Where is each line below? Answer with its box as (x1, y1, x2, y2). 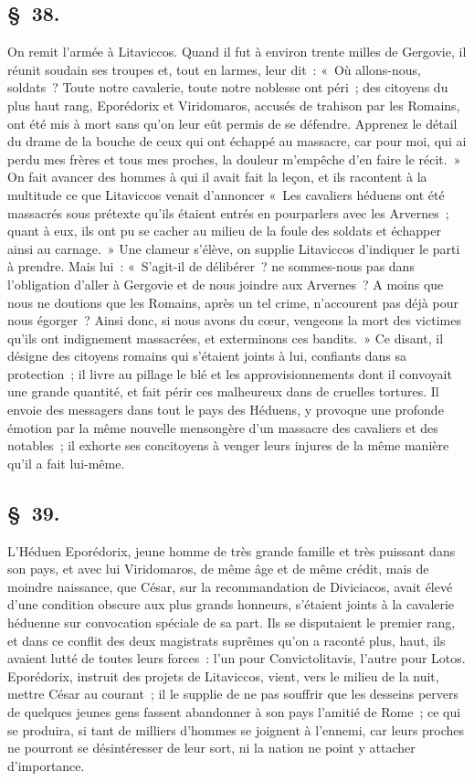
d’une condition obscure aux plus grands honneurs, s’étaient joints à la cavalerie (7, 595, 455, 614)
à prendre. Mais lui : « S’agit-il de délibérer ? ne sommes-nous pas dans (7, 257, 415, 276)
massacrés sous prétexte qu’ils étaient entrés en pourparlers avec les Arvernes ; (7, 203, 449, 222)
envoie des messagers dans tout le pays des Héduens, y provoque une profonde (7, 400, 444, 419)
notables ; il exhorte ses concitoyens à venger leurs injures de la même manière (7, 436, 449, 455)
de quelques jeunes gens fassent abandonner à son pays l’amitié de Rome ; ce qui (7, 702, 461, 721)
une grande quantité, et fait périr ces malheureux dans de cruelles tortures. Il (7, 382, 439, 401)
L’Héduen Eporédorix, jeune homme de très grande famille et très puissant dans (7, 541, 456, 560)
